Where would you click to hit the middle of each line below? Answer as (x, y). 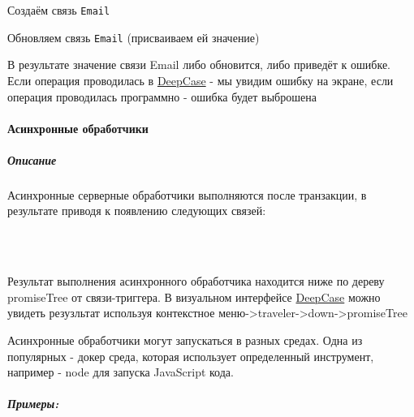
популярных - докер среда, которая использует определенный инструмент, (191, 356)
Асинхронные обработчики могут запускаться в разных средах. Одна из (185, 340)
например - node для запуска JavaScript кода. (121, 372)
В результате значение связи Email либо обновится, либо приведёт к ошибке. (199, 64)
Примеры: (33, 404)
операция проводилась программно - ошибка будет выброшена (162, 96)
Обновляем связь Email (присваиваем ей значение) (134, 37)
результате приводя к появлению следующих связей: (137, 211)
